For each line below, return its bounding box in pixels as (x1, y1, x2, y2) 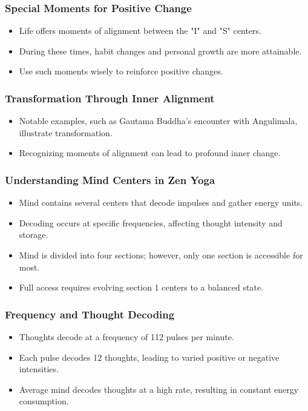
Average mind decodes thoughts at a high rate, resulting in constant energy (19, 383, 299, 395)
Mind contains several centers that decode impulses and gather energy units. (19, 196, 303, 209)
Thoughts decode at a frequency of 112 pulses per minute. (19, 330, 234, 343)
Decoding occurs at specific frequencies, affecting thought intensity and (19, 216, 283, 229)
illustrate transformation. (19, 126, 113, 139)
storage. (19, 228, 48, 241)
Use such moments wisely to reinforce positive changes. (19, 65, 223, 77)
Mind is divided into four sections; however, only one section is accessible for (19, 249, 303, 261)
